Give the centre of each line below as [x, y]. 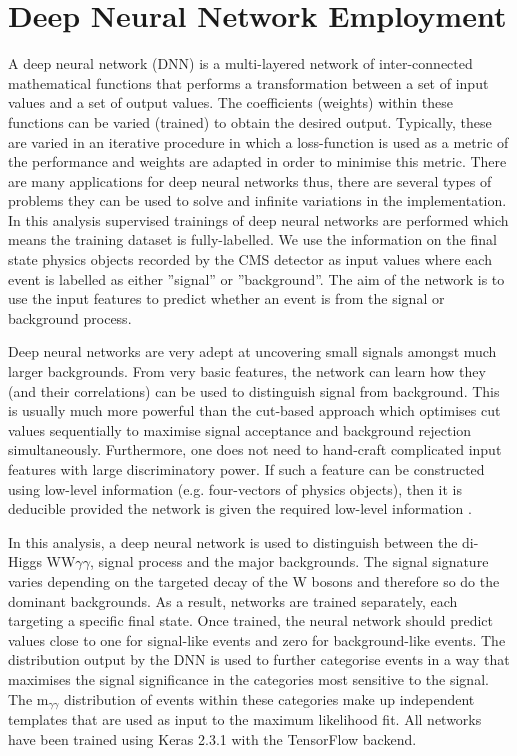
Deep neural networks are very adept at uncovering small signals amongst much [252, 351]
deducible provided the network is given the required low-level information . [240, 508]
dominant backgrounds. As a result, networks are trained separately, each [233, 600]
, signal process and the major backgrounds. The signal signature [289, 561]
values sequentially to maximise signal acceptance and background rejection [240, 429]
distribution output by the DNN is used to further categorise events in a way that [259, 659]
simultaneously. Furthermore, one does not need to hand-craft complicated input [255, 449]
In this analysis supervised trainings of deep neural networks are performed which [258, 219]
